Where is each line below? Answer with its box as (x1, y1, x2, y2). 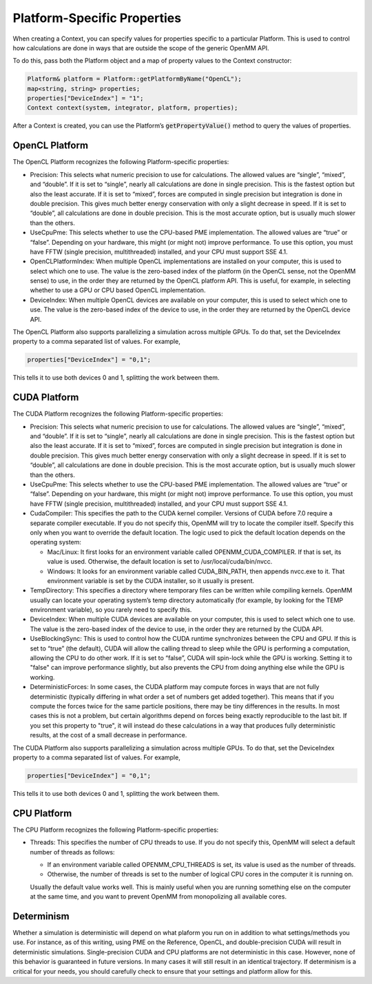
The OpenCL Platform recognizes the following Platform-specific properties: (12, 158, 229, 166)
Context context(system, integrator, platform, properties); (27, 104, 238, 112)
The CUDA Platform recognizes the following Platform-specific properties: (12, 410, 223, 418)
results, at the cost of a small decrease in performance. (30, 731, 187, 739)
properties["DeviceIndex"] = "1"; (27, 94, 144, 103)
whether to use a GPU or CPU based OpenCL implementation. (30, 286, 206, 294)
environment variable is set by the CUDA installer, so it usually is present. (47, 576, 255, 585)
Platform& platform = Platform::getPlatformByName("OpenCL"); (27, 75, 242, 83)
